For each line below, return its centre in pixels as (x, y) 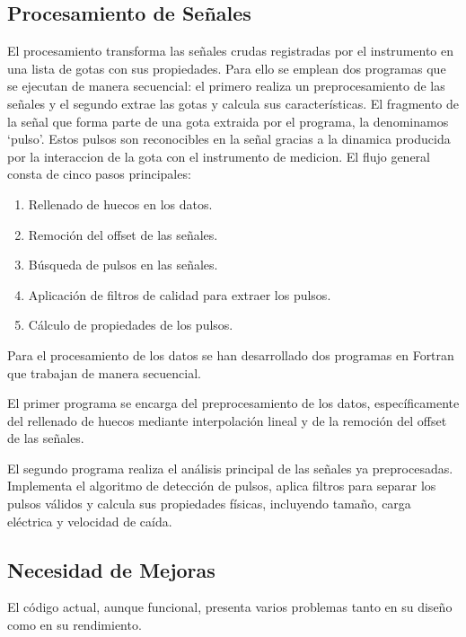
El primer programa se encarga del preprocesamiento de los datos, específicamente (233, 403)
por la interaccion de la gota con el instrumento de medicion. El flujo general (219, 156)
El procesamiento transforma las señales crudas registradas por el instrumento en (231, 51)
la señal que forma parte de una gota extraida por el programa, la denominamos (228, 121)
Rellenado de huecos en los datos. (120, 203)
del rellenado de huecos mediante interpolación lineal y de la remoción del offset (227, 420)
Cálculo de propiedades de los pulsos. (131, 325)
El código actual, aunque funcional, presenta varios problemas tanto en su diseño (230, 607)
